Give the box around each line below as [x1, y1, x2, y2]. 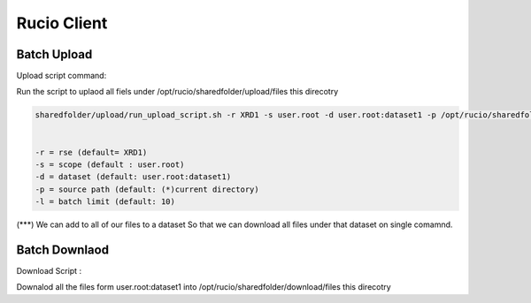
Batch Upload [16, 47, 93, 62]
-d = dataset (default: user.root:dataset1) [35, 172, 232, 182]
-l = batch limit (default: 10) [35, 197, 176, 207]
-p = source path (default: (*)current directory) [35, 184, 260, 194]
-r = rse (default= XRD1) [35, 147, 148, 157]
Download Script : [16, 266, 82, 276]
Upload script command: [16, 71, 107, 81]
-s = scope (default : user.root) [35, 160, 185, 170]
